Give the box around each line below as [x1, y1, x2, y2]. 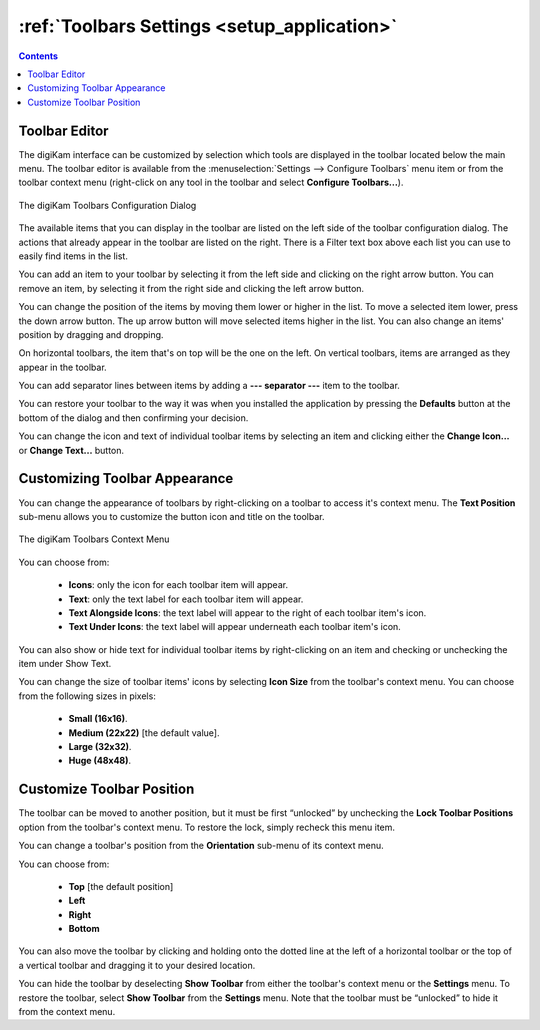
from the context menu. [18, 1006, 116, 1018]
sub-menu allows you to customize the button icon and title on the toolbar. [18, 510, 325, 522]
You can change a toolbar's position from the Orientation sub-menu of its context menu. [18, 840, 384, 852]
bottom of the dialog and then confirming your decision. [18, 411, 249, 424]
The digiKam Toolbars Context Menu [18, 533, 170, 545]
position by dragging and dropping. [18, 328, 164, 340]
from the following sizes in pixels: [18, 690, 157, 702]
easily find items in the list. [18, 250, 129, 262]
